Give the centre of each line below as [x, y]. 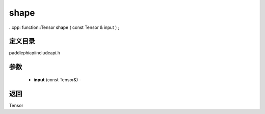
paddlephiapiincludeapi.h [35, 53]
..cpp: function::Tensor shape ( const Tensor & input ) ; [64, 27]
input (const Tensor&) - [57, 80]
